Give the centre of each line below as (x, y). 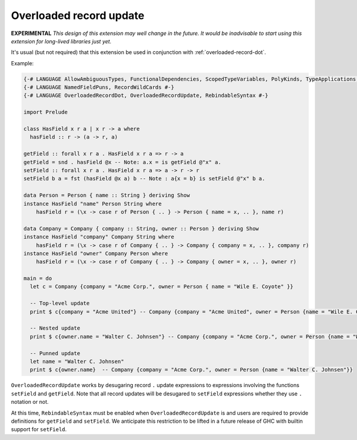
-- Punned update (55, 353)
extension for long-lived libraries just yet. (61, 41)
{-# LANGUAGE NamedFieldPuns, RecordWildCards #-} (99, 87)
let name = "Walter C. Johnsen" (77, 361)
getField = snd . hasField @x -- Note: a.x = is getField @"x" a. (122, 162)
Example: (22, 63)
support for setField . (39, 429)
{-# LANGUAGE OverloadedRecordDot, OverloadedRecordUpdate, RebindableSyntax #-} (146, 96)
